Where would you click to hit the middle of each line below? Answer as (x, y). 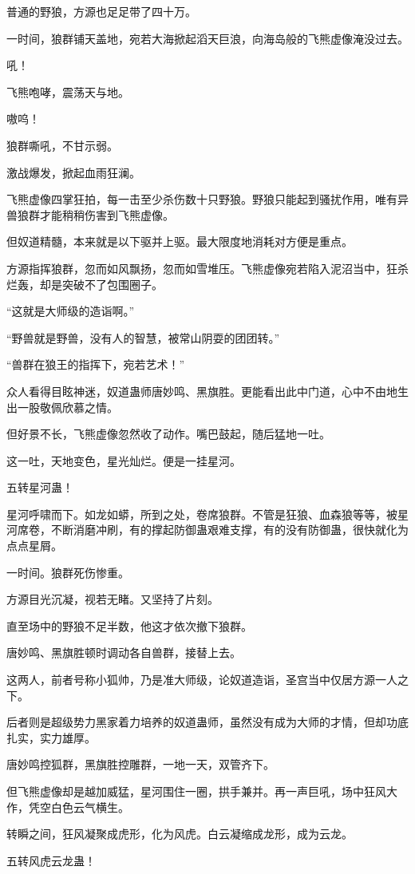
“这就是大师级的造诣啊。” (71, 311)
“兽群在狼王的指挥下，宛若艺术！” (96, 364)
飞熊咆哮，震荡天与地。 (68, 91)
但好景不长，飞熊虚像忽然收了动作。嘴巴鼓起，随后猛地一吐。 (168, 434)
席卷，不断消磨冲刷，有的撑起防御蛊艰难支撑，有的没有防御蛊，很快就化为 (213, 530)
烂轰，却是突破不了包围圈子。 (85, 284)
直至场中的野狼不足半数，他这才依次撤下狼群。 (129, 625)
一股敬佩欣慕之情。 (67, 407)
